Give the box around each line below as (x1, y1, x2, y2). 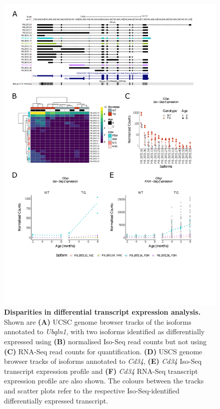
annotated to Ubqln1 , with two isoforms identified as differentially (4, 326, 205, 337)
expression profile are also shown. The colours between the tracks (4, 375, 204, 386)
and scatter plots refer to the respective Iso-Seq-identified (4, 385, 179, 396)
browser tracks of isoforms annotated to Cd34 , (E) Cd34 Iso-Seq (4, 356, 202, 366)
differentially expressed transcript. (4, 395, 108, 405)
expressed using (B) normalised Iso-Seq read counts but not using (4, 336, 206, 347)
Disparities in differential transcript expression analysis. (4, 307, 201, 317)
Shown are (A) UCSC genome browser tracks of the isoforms (4, 316, 191, 327)
